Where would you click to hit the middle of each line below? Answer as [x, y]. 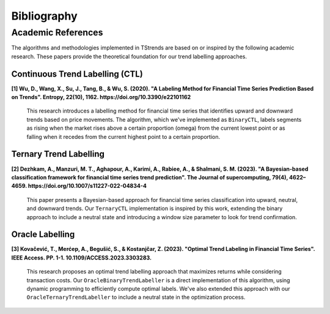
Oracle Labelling [43, 235]
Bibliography [44, 16]
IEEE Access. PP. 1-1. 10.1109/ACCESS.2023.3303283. [82, 258]
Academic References [57, 32]
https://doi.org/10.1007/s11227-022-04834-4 [87, 186]
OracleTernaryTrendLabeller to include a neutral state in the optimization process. [136, 297]
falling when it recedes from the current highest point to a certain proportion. [123, 136]
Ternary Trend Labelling [58, 154]
